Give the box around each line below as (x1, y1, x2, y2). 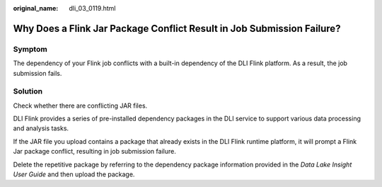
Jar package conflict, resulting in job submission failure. (13, 147, 176, 156)
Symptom (13, 44, 47, 54)
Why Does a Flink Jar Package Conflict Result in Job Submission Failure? (13, 22, 341, 35)
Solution (13, 86, 43, 96)
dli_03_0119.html (69, 4, 116, 12)
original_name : (13, 4, 59, 12)
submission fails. (13, 69, 62, 77)
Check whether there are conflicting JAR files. (13, 101, 148, 110)
